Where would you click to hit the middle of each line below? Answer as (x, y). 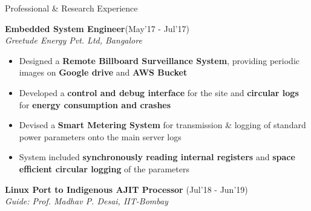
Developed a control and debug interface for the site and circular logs (159, 92)
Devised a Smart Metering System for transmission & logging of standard (162, 125)
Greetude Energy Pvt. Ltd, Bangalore (74, 40)
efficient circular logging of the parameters (104, 168)
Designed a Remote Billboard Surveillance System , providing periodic (159, 60)
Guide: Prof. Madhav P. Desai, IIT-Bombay (87, 201)
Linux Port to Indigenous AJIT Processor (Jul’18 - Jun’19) (126, 189)
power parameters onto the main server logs (100, 136)
